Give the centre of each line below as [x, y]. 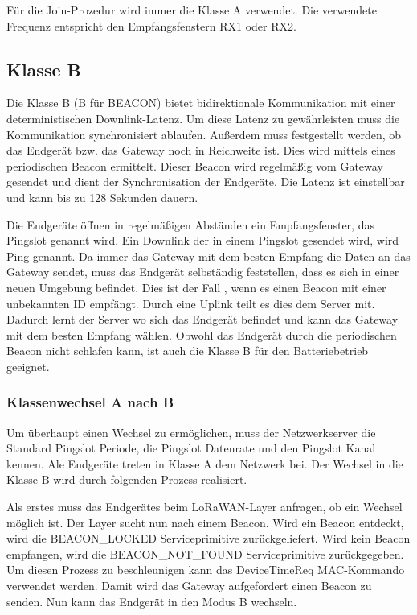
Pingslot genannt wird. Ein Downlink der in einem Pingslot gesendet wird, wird [203, 240]
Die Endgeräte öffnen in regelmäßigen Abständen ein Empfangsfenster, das [190, 224]
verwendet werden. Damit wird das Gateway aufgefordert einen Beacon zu [189, 586]
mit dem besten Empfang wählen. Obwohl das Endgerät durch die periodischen [202, 334]
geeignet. [28, 366]
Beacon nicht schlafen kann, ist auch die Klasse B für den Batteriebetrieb [188, 351]
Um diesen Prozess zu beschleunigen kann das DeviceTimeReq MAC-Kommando [206, 570]
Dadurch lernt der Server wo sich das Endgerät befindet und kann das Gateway [202, 319]
